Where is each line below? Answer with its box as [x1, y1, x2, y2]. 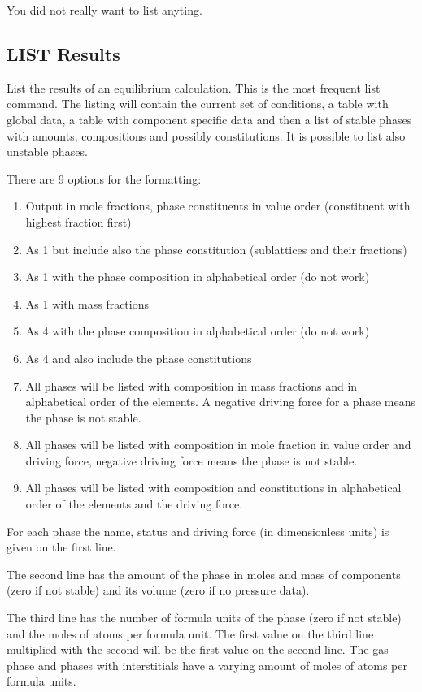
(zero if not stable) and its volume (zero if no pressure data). [7, 582, 310, 599]
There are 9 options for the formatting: [7, 170, 202, 187]
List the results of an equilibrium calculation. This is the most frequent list [7, 79, 381, 96]
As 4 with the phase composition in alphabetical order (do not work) [25, 322, 370, 340]
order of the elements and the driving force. [25, 495, 243, 513]
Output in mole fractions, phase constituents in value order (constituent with [25, 197, 411, 214]
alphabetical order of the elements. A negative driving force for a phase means [25, 393, 415, 410]
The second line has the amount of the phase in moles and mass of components [7, 565, 401, 582]
